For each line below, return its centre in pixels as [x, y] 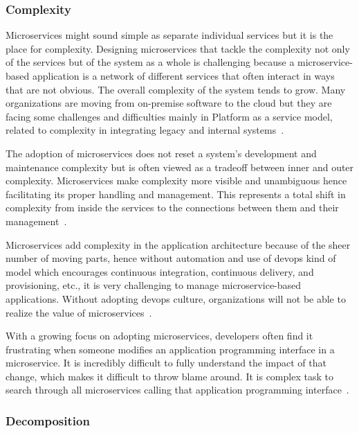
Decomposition [48, 420]
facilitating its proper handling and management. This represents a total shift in [176, 194]
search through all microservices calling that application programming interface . [177, 390]
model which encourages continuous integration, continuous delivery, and [160, 271]
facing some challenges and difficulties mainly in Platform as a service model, [169, 116]
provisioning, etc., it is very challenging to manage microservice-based [154, 285]
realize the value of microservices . [79, 312]
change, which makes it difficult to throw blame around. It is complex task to [169, 376]
